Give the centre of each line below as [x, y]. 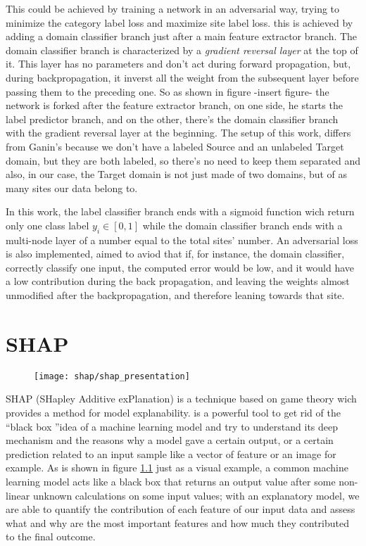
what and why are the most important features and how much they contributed [177, 522]
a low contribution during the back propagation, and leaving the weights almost [178, 281]
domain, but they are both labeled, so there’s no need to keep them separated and [183, 160]
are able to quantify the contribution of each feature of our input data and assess [181, 509]
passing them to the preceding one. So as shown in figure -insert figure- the [168, 91]
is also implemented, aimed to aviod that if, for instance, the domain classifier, [175, 254]
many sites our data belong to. [72, 188]
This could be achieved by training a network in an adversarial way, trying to [173, 8]
